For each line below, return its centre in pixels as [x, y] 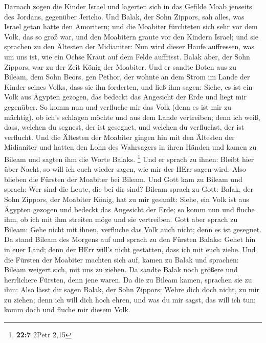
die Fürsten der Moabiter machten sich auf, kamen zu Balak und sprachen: [121, 259]
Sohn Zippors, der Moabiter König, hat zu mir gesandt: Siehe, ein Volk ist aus [127, 199]
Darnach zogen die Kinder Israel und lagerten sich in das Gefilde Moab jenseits [128, 6]
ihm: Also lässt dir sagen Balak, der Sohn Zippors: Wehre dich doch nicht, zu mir [132, 289]
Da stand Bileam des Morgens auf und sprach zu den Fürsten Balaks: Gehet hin [130, 239]
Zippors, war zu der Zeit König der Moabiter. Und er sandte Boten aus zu [120, 66]
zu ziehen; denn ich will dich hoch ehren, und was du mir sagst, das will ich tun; [130, 299]
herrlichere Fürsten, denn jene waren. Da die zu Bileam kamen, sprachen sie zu [128, 279]
